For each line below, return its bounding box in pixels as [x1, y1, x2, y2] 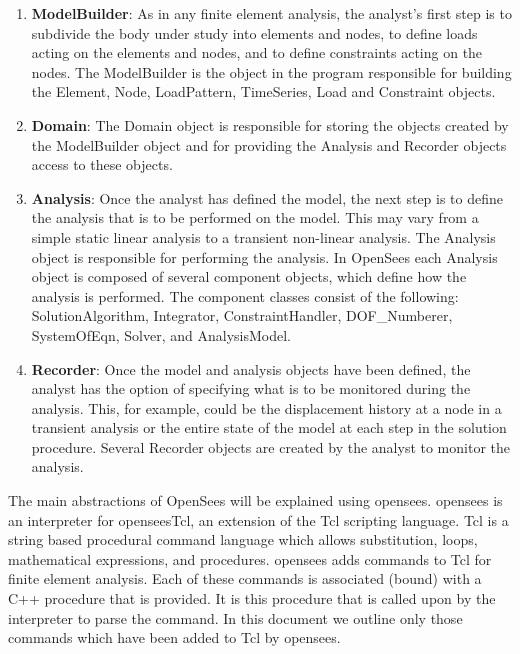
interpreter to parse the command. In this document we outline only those [8, 607, 463, 628]
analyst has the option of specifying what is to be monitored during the [31, 378, 471, 399]
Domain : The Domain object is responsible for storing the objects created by [31, 114, 509, 135]
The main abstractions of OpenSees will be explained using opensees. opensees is [8, 490, 503, 511]
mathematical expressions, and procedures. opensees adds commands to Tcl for [8, 548, 492, 569]
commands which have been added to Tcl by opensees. [8, 627, 341, 648]
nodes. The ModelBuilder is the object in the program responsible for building [31, 61, 512, 82]
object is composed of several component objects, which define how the [31, 266, 467, 287]
